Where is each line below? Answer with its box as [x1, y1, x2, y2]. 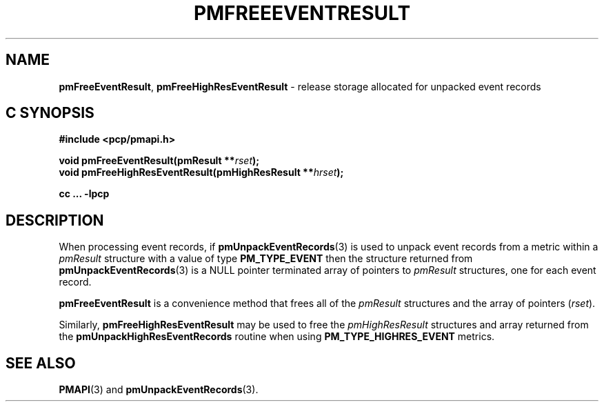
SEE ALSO [6, 354, 76, 372]
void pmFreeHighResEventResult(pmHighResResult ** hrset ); [59, 166, 344, 179]
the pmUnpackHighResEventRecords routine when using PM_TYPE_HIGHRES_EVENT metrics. [59, 330, 495, 343]
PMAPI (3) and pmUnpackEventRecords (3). [59, 384, 259, 396]
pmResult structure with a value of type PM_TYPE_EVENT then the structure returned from [59, 252, 473, 265]
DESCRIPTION [6, 211, 104, 229]
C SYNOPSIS [6, 104, 94, 122]
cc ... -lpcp [59, 188, 110, 200]
